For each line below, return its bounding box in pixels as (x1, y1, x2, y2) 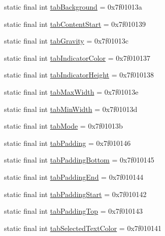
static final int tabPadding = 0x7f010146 (4, 137, 131, 148)
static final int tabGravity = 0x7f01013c (4, 35, 128, 46)
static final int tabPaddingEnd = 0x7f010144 (4, 171, 144, 182)
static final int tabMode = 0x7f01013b (4, 121, 123, 131)
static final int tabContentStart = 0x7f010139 (4, 18, 146, 29)
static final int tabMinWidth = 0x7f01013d (4, 103, 138, 114)
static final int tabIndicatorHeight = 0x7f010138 (4, 69, 154, 80)
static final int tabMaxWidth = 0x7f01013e (4, 86, 139, 97)
